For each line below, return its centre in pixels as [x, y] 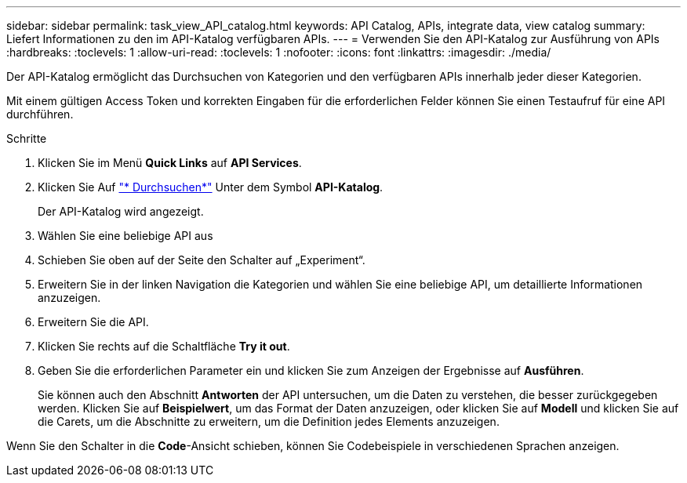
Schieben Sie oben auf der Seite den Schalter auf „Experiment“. [202, 260]
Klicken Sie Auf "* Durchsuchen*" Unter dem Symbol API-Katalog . [211, 187]
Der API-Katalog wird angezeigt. [121, 211]
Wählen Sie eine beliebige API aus [125, 236]
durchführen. [40, 114]
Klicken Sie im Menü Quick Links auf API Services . [170, 163]
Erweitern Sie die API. [93, 322]
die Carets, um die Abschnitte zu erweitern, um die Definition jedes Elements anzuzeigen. [269, 421]
